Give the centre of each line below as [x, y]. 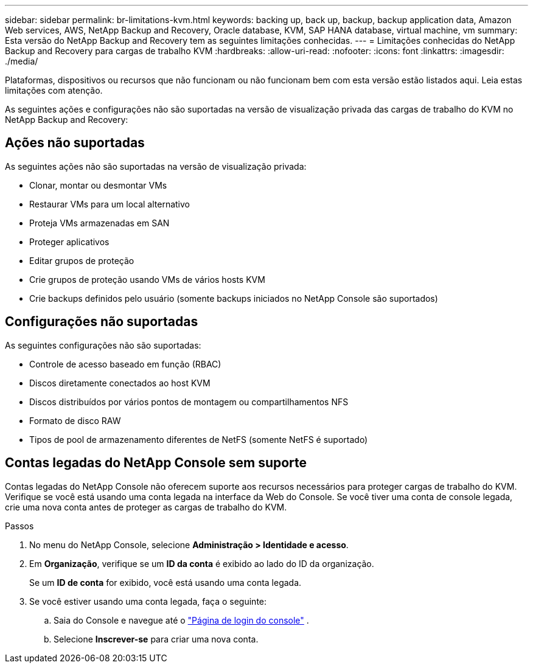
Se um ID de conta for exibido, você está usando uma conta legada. [165, 582]
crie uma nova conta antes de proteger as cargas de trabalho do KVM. [146, 507]
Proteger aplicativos [69, 242]
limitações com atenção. [54, 90]
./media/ [22, 61]
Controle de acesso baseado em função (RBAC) [125, 364]
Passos [19, 526]
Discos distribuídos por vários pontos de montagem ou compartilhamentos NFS [189, 402]
